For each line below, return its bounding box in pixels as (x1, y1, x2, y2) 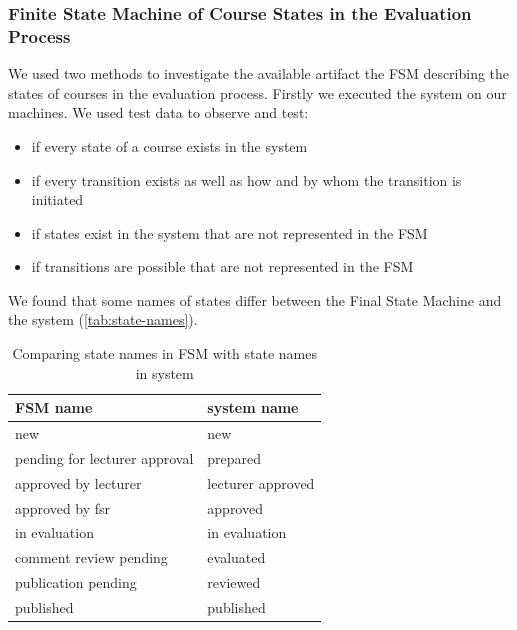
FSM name (15, 397, 93, 418)
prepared (207, 447, 262, 468)
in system (135, 362, 194, 383)
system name (207, 397, 299, 418)
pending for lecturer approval (15, 447, 194, 468)
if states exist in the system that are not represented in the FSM (31, 222, 428, 243)
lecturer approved (207, 472, 315, 493)
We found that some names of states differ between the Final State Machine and (8, 289, 502, 310)
